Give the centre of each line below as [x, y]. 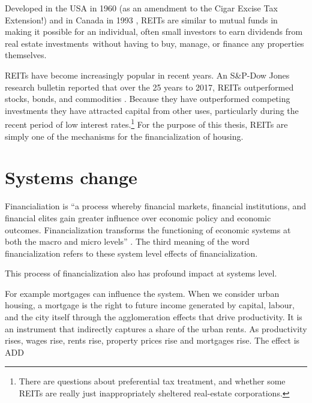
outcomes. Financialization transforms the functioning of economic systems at [148, 229]
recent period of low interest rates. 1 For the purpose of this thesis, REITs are [146, 123]
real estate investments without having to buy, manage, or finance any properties [154, 43]
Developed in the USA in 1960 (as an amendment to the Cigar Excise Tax [141, 8]
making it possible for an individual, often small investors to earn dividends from [154, 31]
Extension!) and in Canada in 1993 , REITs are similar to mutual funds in [141, 19]
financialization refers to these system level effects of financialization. [131, 253]
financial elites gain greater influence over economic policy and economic [138, 217]
